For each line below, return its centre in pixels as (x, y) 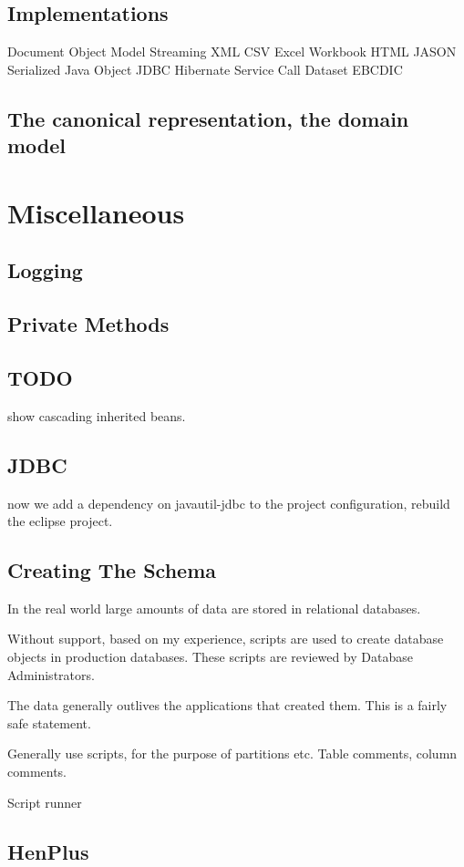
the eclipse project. (60, 521)
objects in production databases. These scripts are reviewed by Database (210, 657)
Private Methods (88, 324)
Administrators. (51, 674)
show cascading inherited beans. (97, 415)
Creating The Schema (112, 570)
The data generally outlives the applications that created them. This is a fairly (227, 705)
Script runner (45, 802)
